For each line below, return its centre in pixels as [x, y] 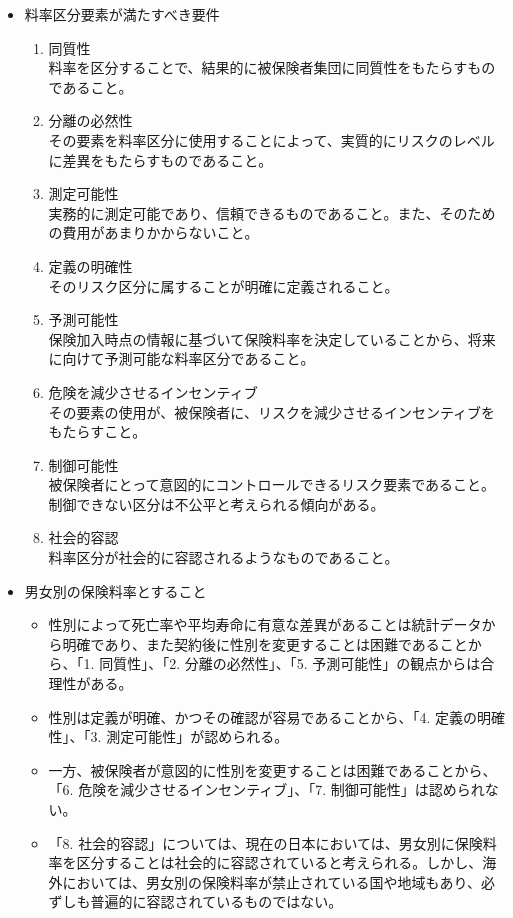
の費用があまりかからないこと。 [153, 232]
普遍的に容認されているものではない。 [216, 901]
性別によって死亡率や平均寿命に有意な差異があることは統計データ [265, 624]
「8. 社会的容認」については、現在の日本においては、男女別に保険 [265, 842]
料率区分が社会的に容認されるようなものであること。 [223, 557]
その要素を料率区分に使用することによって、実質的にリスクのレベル [271, 139]
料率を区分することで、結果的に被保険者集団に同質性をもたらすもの [272, 67]
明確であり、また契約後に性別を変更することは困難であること [265, 643]
